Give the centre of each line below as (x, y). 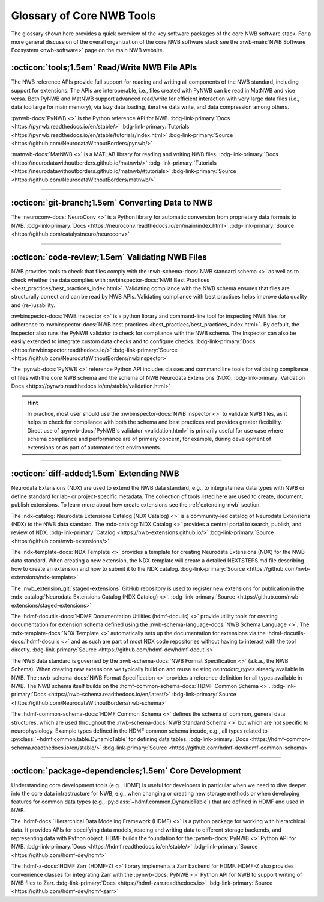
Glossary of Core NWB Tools (83, 16)
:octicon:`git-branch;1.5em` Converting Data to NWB (112, 203)
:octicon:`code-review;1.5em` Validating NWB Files (109, 257)
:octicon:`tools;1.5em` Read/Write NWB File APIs (104, 68)
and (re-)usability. (33, 305)
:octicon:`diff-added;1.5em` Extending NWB (95, 474)
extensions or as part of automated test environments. (94, 447)
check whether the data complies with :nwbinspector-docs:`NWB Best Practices (110, 280)
